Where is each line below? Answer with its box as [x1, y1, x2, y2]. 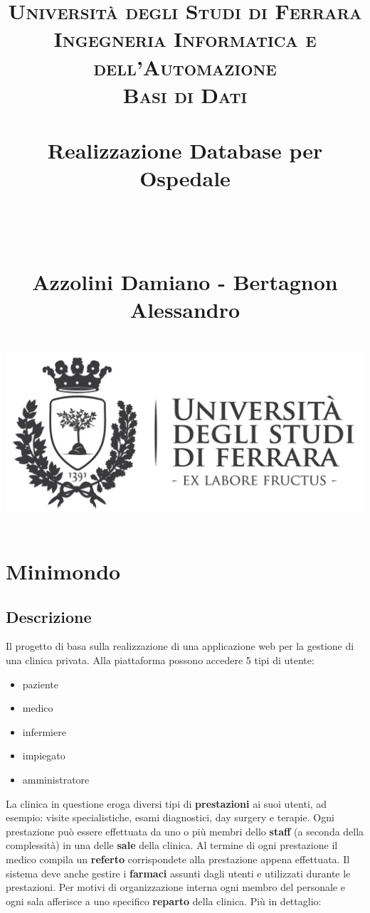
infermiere [22, 724, 66, 739]
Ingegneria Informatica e [53, 24, 317, 53]
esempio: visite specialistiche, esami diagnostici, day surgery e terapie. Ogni [6, 810, 334, 825]
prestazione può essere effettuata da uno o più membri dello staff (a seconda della [6, 823, 364, 838]
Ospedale [139, 164, 231, 193]
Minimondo [6, 557, 121, 586]
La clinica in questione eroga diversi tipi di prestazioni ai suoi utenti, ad [6, 796, 327, 811]
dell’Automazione [93, 52, 277, 81]
